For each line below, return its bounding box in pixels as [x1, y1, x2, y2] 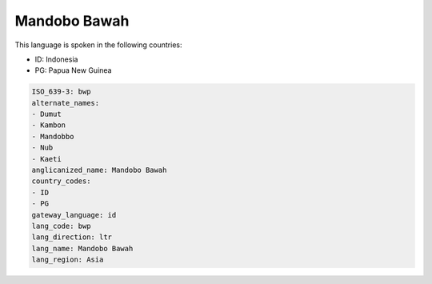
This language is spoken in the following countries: [14, 40, 182, 50]
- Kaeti [31, 154, 62, 163]
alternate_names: [31, 98, 100, 107]
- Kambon [31, 121, 66, 130]
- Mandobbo [31, 132, 74, 141]
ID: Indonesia [34, 54, 78, 64]
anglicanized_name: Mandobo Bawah [31, 166, 167, 175]
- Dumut [31, 110, 62, 119]
